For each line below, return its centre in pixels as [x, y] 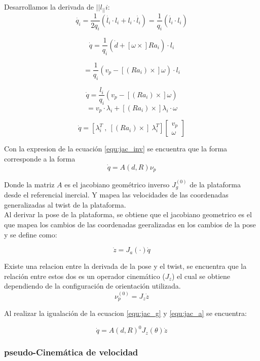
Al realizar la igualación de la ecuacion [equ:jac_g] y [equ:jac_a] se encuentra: [125, 313]
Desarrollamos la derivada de [49, 7]
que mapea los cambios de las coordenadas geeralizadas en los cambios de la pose [130, 225]
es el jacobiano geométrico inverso [117, 184]
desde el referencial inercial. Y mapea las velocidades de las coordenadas [116, 195]
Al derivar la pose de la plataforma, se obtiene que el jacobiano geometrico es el [128, 214]
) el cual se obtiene [201, 276]
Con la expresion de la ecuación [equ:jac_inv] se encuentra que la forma [116, 149]
